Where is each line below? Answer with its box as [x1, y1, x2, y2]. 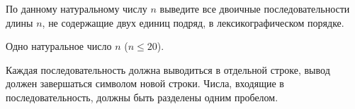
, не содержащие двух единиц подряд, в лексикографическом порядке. [42, 15, 344, 30]
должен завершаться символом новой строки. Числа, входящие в [6, 76, 284, 91]
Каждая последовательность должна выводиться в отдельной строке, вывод [6, 62, 330, 77]
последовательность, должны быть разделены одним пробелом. [6, 89, 278, 104]
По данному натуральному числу [6, 1, 147, 15]
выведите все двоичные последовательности [159, 1, 350, 15]
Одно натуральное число [6, 39, 112, 53]
